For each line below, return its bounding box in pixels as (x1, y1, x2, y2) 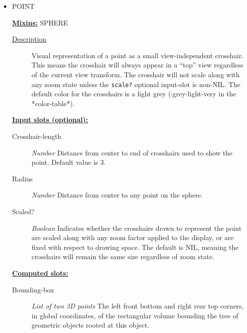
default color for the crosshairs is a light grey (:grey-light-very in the (31, 89, 236, 99)
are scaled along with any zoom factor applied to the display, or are (31, 232, 234, 243)
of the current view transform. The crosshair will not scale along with (31, 69, 240, 79)
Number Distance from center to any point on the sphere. (31, 190, 203, 200)
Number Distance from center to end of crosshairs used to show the (31, 147, 232, 157)
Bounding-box (12, 284, 54, 294)
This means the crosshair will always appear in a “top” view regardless (31, 60, 244, 70)
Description (12, 34, 46, 44)
